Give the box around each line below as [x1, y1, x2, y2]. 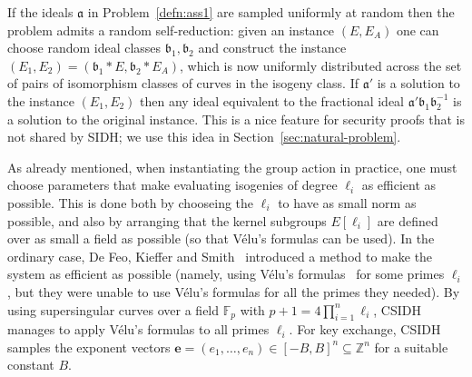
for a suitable [374, 337, 448, 356]
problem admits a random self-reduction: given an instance [7, 20, 335, 39]
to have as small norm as [278, 193, 417, 212]
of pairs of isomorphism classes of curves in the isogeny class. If [7, 74, 359, 93]
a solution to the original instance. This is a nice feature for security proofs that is [7, 109, 465, 128]
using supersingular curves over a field [7, 300, 220, 319]
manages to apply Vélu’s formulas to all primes [7, 320, 270, 339]
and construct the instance [198, 38, 347, 57]
